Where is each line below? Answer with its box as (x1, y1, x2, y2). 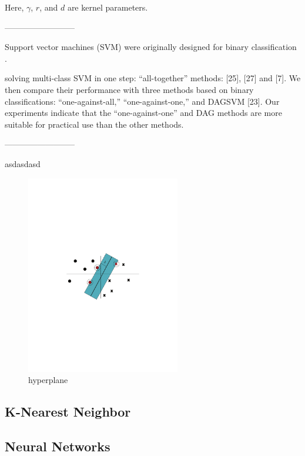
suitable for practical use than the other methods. (5, 118, 184, 130)
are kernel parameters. (67, 1, 148, 13)
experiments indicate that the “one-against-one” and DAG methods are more (5, 106, 282, 119)
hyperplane (28, 374, 68, 386)
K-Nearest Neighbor (5, 402, 131, 421)
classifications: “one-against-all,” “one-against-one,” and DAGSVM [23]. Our (5, 95, 280, 107)
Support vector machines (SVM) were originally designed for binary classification (5, 41, 297, 53)
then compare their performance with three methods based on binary (5, 83, 254, 95)
